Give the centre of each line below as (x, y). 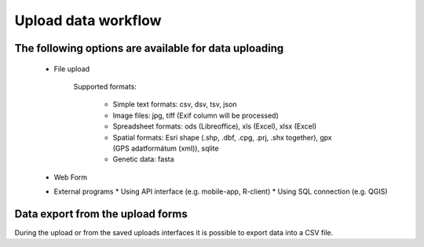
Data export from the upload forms (101, 214)
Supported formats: (105, 86)
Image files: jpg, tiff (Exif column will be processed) (196, 115)
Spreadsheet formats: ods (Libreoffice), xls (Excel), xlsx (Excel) (215, 126)
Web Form (71, 177)
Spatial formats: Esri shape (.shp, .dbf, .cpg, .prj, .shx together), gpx (223, 137)
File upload (72, 69)
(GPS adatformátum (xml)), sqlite (166, 148)
